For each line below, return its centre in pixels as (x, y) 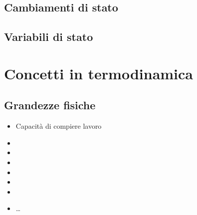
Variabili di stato (49, 37)
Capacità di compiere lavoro (59, 126)
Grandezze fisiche (50, 105)
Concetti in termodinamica (99, 73)
